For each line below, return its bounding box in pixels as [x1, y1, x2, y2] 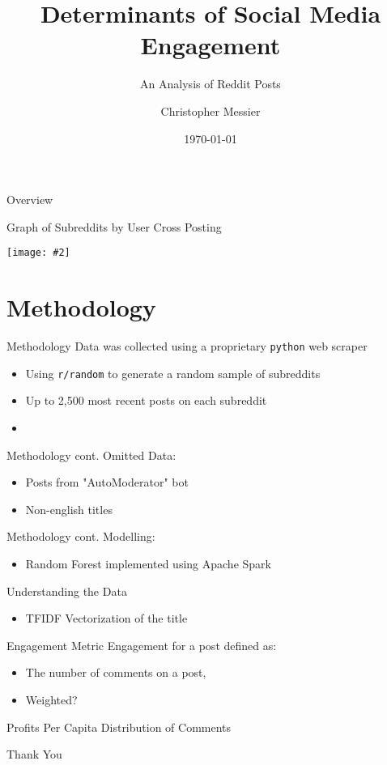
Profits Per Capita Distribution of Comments [6, 718, 232, 735]
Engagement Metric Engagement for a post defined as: [6, 636, 277, 653]
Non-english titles [25, 500, 113, 517]
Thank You [6, 746, 62, 763]
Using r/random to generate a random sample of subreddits [25, 364, 321, 381]
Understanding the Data [6, 582, 127, 599]
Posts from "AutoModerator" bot [25, 474, 189, 491]
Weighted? [25, 691, 78, 708]
